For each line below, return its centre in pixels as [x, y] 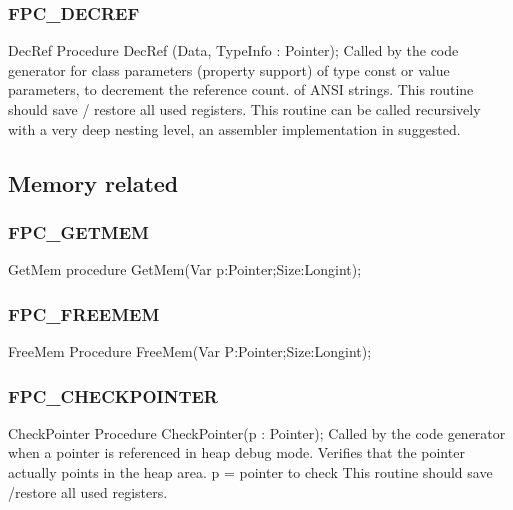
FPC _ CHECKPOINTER [113, 395]
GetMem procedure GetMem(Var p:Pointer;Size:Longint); [185, 269]
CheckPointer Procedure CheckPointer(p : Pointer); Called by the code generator [257, 432]
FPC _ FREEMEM [84, 313]
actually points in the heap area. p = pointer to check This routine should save [250, 472]
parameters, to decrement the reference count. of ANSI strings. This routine [241, 89]
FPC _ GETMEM [78, 231]
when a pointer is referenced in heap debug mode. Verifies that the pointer [236, 452]
